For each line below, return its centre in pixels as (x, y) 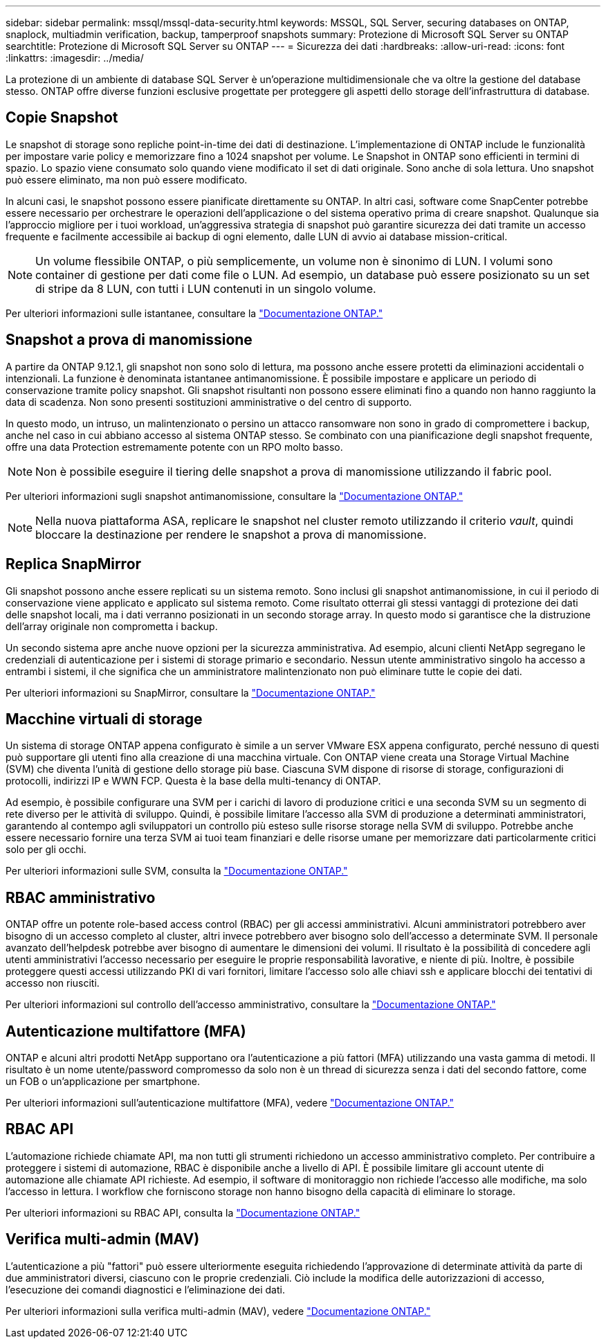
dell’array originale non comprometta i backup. (112, 626)
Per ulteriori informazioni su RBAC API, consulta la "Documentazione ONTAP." (183, 1212)
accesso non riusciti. (53, 983)
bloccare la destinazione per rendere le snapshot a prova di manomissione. (231, 534)
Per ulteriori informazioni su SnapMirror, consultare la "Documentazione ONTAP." (191, 692)
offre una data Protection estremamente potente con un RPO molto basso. (174, 447)
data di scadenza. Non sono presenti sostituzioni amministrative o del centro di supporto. (209, 402)
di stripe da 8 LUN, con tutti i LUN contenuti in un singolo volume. (206, 288)
